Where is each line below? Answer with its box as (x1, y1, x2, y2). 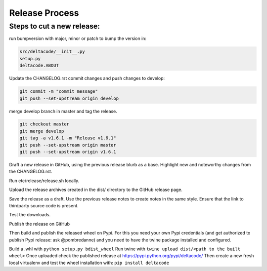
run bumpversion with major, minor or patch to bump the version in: (9, 36, 147, 41)
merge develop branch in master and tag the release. (9, 108, 117, 114)
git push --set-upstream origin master (19, 142, 116, 148)
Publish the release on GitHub (9, 221, 70, 227)
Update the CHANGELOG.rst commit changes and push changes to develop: (9, 76, 165, 81)
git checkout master (19, 121, 69, 127)
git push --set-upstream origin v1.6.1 (19, 149, 116, 155)
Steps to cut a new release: (9, 22, 100, 31)
